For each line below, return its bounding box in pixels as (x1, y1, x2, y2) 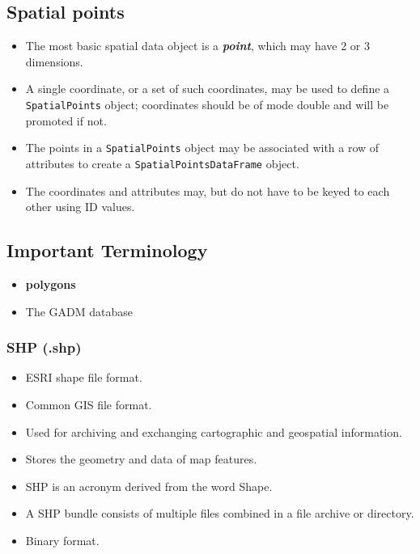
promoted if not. (25, 112, 107, 129)
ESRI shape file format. (25, 369, 142, 386)
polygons (25, 275, 76, 292)
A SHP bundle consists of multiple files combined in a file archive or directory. (25, 505, 414, 522)
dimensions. (25, 53, 83, 70)
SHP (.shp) (6, 337, 82, 357)
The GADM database (25, 302, 133, 319)
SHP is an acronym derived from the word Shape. (25, 477, 273, 494)
